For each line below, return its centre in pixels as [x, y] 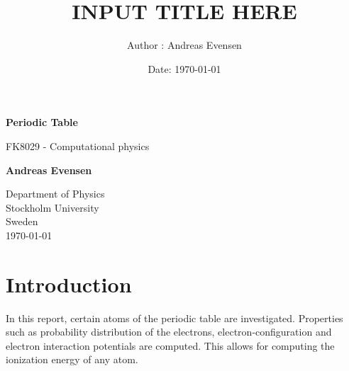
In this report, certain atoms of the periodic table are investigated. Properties [174, 318]
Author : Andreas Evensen [184, 45]
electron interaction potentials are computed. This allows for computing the [170, 345]
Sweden [22, 221]
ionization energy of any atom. [72, 359]
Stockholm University [52, 207]
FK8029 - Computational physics [78, 145]
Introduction [69, 284]
